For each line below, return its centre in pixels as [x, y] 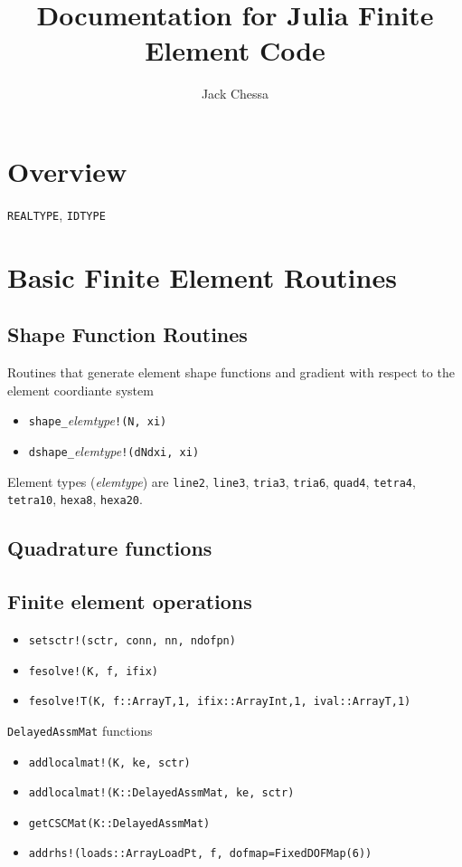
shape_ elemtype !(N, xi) [98, 420]
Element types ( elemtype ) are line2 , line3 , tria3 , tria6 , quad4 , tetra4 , [212, 481]
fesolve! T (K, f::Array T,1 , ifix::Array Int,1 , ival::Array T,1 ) [220, 702]
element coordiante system [80, 390]
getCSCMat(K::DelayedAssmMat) [119, 823]
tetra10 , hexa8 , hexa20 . [75, 499]
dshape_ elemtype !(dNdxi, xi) [114, 450]
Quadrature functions [110, 548]
